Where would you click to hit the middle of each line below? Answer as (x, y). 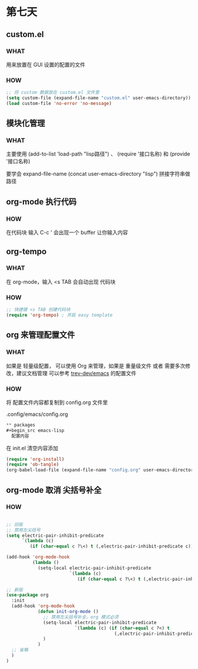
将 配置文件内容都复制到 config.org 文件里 (57, 402)
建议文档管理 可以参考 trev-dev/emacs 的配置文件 (76, 373)
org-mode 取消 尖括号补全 (54, 490)
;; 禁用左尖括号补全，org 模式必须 (81, 617)
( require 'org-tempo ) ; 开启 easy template (60, 315)
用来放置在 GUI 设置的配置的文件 (46, 64)
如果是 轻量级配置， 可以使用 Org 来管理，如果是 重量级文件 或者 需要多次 (96, 366)
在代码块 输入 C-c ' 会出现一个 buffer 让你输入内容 (67, 232)
